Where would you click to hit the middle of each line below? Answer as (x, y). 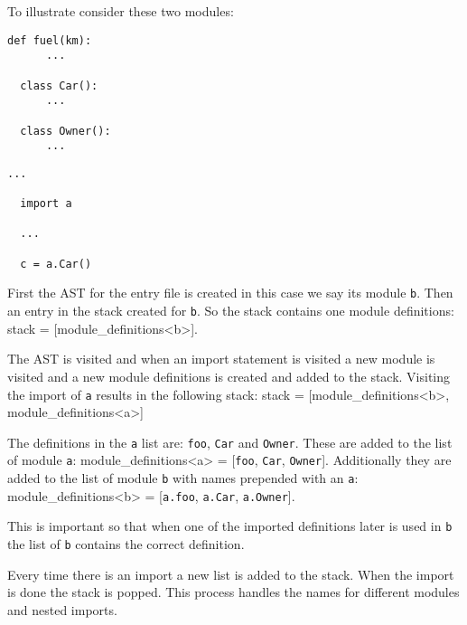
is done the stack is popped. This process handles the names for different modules (233, 592)
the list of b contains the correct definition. (126, 544)
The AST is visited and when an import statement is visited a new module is (221, 359)
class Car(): (59, 85)
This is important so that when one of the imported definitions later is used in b (230, 526)
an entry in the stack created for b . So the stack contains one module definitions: (231, 311)
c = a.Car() (56, 264)
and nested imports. (62, 609)
